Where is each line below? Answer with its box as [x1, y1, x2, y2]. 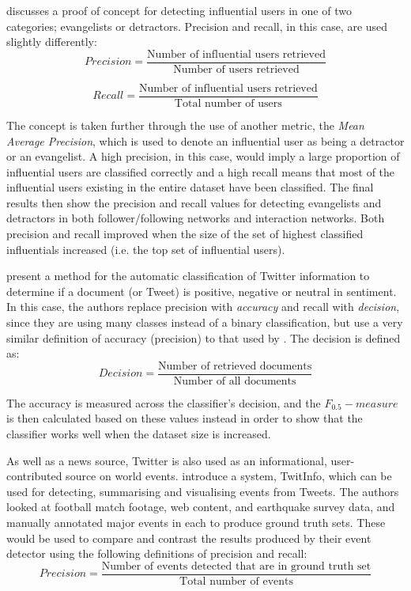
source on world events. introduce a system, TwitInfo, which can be [66, 468, 392, 484]
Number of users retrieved [173, 63, 300, 75]
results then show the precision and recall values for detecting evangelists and [6, 194, 382, 210]
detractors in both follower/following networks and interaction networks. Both [6, 210, 385, 226]
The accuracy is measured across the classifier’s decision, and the [6, 394, 321, 411]
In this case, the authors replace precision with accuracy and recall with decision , [6, 298, 400, 315]
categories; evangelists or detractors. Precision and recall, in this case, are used [6, 17, 388, 34]
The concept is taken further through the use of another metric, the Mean [6, 116, 364, 133]
